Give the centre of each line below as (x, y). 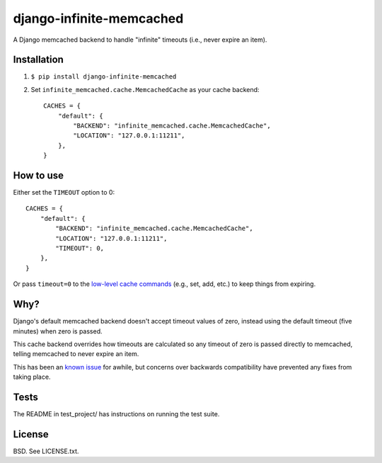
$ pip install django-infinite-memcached (104, 77)
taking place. (32, 377)
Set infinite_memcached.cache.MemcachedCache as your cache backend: (145, 89)
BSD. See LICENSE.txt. (46, 451)
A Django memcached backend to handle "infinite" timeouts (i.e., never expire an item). (140, 40)
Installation (38, 60)
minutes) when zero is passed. (58, 331)
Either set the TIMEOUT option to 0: (64, 193)
